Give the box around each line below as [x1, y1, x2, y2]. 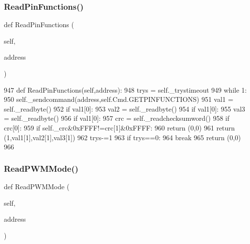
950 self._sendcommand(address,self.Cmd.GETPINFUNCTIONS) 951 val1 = [4, 94, 234, 104]
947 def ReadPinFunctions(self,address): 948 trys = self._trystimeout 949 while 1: [4, 84, 247, 95]
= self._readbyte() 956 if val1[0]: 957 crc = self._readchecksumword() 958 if [4, 113, 230, 123]
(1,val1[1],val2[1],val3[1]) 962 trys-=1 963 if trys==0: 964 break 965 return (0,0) [4, 132, 241, 142]
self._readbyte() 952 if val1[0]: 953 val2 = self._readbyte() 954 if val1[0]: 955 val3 [4, 103, 245, 114]
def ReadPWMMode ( [4, 181, 70, 191]
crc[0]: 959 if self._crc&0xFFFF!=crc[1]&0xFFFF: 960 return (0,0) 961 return [4, 122, 235, 132]
